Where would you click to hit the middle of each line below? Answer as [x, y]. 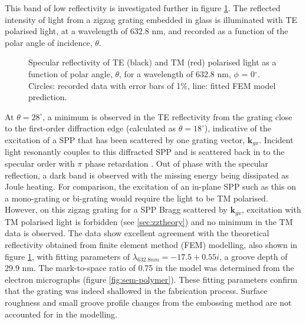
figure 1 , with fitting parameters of [68, 256]
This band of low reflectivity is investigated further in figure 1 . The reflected [143, 8]
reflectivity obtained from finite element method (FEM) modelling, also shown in [151, 244]
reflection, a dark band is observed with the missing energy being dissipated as [147, 175]
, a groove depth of [253, 256]
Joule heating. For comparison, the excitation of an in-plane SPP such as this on [150, 186]
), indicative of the [238, 128]
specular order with [40, 163]
